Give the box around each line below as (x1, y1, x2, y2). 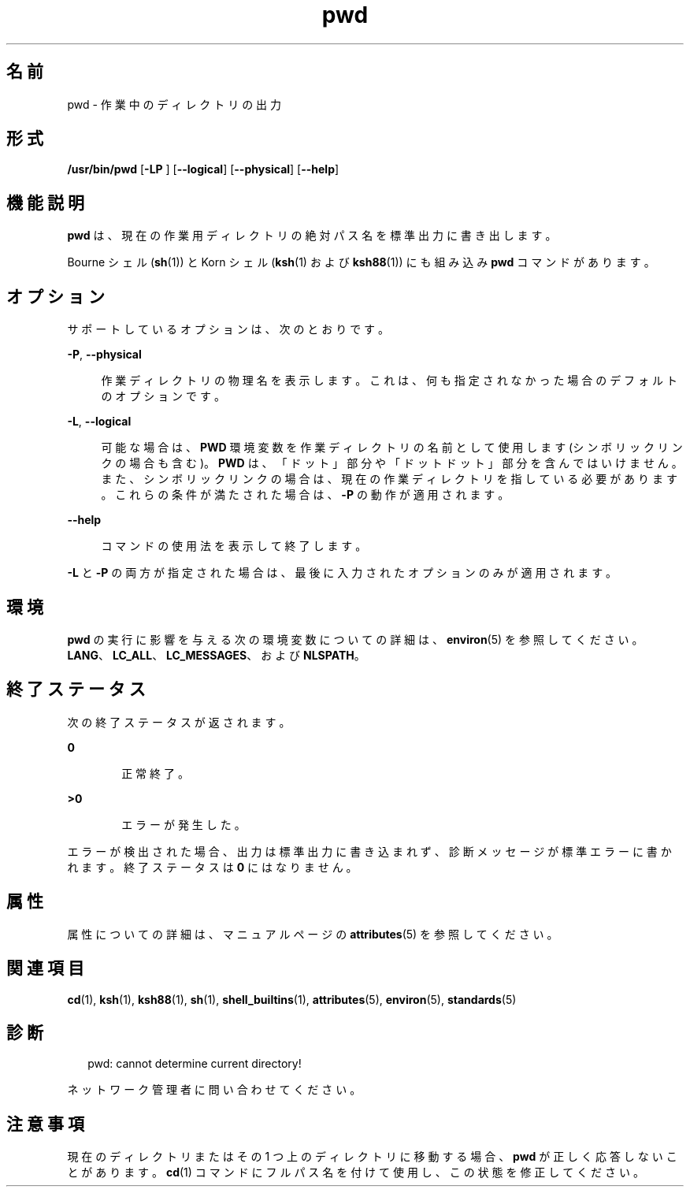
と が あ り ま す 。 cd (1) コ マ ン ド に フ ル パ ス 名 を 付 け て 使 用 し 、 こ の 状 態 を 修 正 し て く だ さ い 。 (67, 1165, 644, 1180)
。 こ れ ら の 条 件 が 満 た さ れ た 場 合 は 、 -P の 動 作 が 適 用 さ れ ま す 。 (101, 488, 510, 502)
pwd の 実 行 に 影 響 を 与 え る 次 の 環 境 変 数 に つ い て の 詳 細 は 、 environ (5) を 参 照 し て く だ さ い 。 (67, 632, 644, 646)
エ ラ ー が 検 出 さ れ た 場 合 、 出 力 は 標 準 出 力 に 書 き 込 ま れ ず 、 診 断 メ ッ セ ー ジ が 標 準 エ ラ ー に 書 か (67, 844, 672, 858)
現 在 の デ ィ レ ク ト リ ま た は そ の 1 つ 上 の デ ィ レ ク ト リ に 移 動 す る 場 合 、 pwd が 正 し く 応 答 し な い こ (67, 1150, 677, 1164)
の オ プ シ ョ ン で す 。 (101, 389, 225, 403)
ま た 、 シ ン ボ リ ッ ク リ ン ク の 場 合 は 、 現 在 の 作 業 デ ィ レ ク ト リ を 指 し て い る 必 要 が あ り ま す (101, 472, 677, 486)
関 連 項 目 (6, 958, 84, 979)
